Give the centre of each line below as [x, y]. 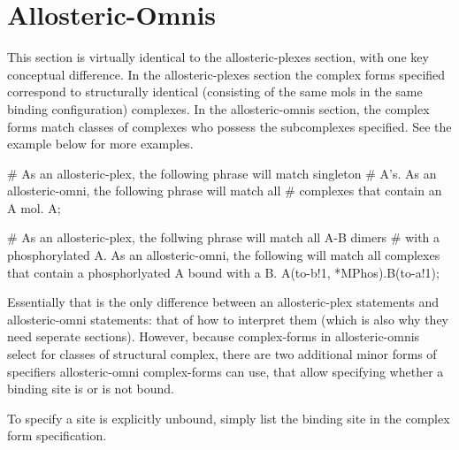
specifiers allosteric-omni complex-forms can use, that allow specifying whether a [226, 371]
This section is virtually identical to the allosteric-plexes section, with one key [218, 57]
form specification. [57, 435]
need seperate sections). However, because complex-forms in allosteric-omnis [214, 336]
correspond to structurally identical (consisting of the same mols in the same [215, 92]
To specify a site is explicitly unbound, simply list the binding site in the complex [229, 418]
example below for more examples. [100, 144]
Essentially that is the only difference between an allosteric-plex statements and [223, 302]
